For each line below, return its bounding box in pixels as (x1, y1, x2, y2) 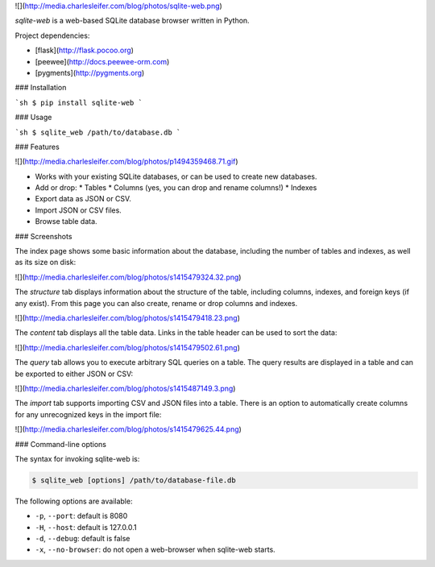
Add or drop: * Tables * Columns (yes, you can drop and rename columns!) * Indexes (35, 183, 317, 192)
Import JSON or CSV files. (35, 205, 122, 215)
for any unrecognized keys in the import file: (14, 409, 162, 419)
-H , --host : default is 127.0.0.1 (35, 522, 137, 532)
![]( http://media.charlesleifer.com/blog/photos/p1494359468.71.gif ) (14, 157, 238, 167)
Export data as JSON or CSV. (35, 194, 132, 204)
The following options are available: (14, 496, 133, 506)
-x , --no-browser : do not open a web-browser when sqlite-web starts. (35, 544, 275, 555)
